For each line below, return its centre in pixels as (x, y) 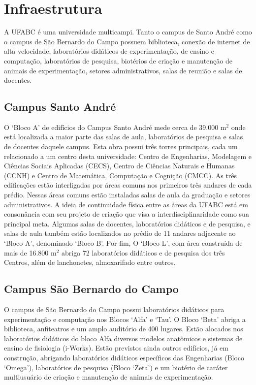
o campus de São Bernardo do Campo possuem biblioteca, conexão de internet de (127, 41)
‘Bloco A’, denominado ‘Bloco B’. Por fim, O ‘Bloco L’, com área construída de (123, 243)
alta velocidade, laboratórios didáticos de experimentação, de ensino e (109, 51)
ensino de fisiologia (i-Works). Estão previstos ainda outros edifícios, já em (116, 348)
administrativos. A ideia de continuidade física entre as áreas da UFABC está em (126, 204)
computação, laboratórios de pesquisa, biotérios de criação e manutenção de (118, 60)
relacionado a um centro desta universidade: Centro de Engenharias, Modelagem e (128, 156)
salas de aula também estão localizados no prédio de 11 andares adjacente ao (120, 233)
